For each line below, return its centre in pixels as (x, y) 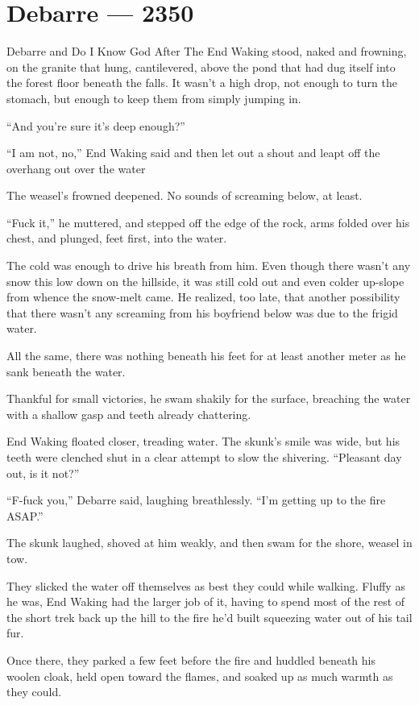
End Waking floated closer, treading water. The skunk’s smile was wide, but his (203, 441)
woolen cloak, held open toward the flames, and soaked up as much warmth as (200, 676)
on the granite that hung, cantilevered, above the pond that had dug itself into (201, 66)
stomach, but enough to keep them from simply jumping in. (154, 98)
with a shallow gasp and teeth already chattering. (129, 414)
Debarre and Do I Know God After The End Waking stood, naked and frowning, (207, 51)
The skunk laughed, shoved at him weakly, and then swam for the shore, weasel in (209, 543)
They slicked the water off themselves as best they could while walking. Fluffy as (206, 585)
